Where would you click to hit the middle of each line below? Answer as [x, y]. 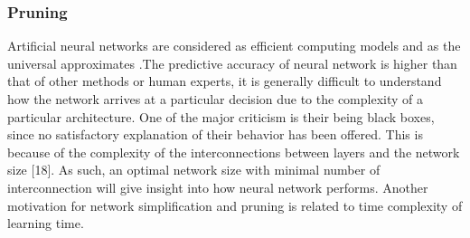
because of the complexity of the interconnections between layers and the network [234, 152]
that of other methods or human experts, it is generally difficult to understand [225, 81]
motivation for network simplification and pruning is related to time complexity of [235, 205]
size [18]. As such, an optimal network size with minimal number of [194, 170]
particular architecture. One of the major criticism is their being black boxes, [221, 116]
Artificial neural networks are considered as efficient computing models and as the [234, 46]
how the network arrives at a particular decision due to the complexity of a [215, 99]
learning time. [46, 223]
